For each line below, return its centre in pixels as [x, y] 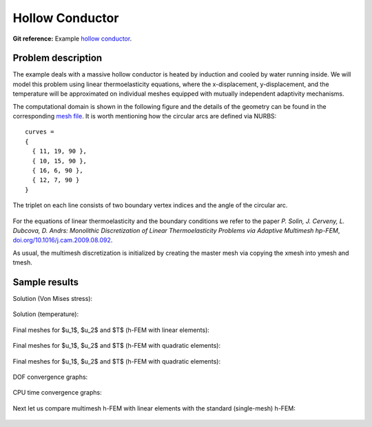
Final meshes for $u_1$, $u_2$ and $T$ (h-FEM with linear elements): [111, 330]
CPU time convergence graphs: [58, 393]
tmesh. [22, 262]
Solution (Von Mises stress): [53, 299]
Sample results [46, 282]
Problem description [58, 58]
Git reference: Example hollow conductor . [72, 39]
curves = [40, 132]
